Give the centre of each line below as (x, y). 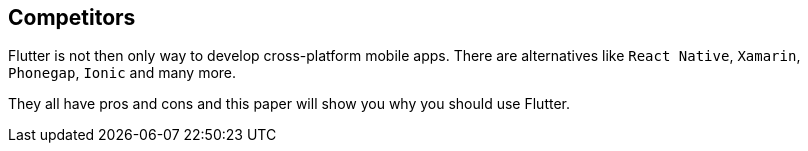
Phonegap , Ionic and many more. (122, 73)
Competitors (72, 17)
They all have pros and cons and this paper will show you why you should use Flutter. (289, 104)
